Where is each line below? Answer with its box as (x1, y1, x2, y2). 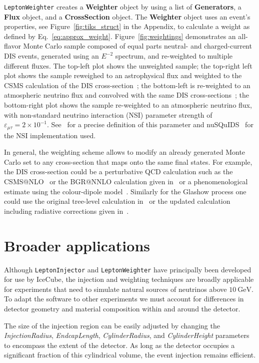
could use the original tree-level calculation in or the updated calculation (4, 196, 230, 206)
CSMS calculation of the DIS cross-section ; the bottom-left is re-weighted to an (4, 80, 250, 90)
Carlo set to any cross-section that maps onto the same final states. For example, (4, 156, 252, 167)
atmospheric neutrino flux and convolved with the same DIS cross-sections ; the (4, 90, 249, 100)
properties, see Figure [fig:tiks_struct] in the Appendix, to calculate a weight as (4, 21, 250, 32)
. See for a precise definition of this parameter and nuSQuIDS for (47, 119, 253, 130)
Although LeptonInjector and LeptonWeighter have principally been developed (4, 264, 251, 274)
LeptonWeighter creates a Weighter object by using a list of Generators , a (4, 2, 241, 12)
